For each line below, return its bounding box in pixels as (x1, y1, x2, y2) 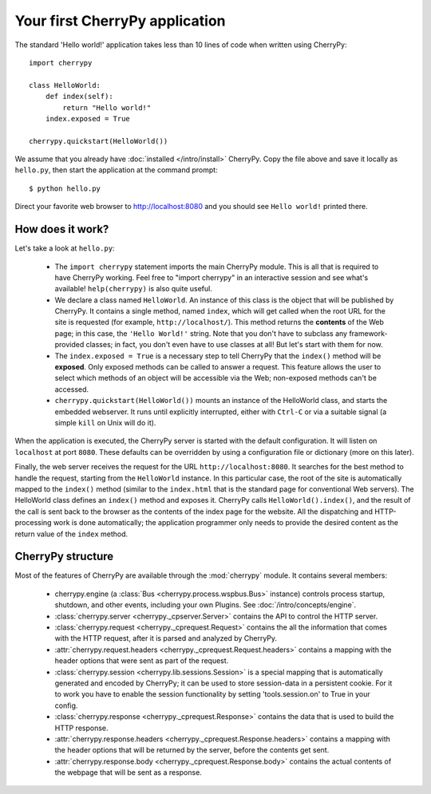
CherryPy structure (14, 550, 114, 563)
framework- (348, 328, 388, 338)
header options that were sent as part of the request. (54, 656, 229, 666)
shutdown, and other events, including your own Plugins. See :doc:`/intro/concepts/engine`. (54, 600, 357, 610)
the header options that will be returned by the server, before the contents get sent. (54, 745, 330, 755)
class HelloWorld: (29, 81, 101, 89)
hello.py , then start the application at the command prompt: (14, 165, 219, 175)
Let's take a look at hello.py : (14, 243, 115, 253)
